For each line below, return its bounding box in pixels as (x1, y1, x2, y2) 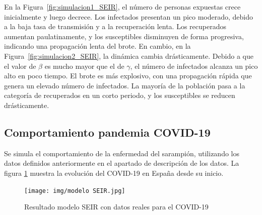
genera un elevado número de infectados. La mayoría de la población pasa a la (4, 80, 245, 90)
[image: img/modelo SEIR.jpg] (24, 187, 125, 194)
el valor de (4, 60, 36, 71)
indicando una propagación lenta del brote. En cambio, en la (4, 41, 191, 51)
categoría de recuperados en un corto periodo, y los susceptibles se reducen (4, 90, 235, 100)
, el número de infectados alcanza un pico (130, 60, 258, 71)
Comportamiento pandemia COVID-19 (4, 124, 211, 140)
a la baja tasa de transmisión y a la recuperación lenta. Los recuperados (4, 21, 226, 32)
